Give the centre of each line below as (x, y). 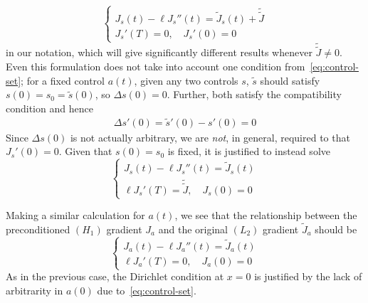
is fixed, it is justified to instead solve (249, 151)
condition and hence (49, 108)
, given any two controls (186, 80)
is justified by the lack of (308, 276)
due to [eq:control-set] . (147, 290)
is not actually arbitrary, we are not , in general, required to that (210, 137)
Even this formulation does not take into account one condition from (156, 67)
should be (336, 229)
